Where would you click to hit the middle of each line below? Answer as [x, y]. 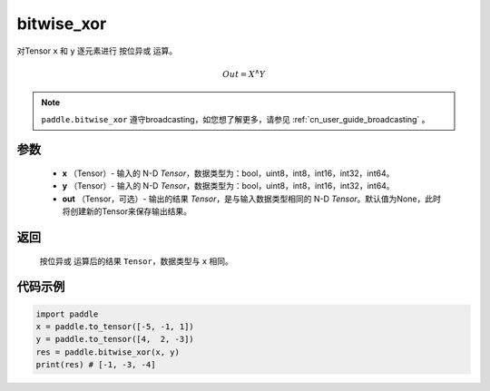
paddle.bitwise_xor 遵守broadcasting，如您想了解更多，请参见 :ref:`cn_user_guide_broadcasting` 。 [235, 119]
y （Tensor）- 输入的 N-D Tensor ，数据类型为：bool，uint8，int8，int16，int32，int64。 [228, 186]
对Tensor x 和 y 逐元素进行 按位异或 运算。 [97, 51]
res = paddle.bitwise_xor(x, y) [108, 352]
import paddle [67, 314]
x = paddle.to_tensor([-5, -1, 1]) [115, 326]
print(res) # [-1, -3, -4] [96, 365]
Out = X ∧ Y [244, 73]
